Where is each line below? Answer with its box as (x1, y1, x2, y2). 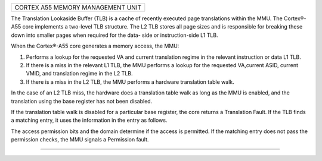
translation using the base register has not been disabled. (11, 97, 153, 105)
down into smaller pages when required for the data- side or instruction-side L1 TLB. (11, 31, 218, 39)
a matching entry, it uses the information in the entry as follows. (11, 116, 168, 124)
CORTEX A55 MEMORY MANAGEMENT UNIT (14, 4, 141, 11)
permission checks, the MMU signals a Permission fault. (11, 136, 149, 143)
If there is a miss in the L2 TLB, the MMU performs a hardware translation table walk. (26, 78, 235, 86)
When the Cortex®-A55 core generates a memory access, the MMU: (11, 42, 179, 50)
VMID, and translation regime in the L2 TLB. (26, 70, 134, 77)
